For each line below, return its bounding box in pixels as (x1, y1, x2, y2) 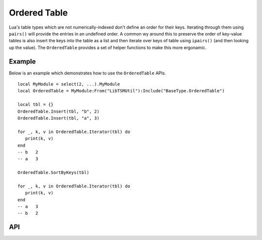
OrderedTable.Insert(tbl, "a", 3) (17, 115, 99, 121)
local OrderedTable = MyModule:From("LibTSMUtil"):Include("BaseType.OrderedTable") (17, 88, 225, 94)
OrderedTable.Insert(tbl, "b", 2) (17, 108, 99, 114)
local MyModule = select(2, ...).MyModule (17, 82, 120, 87)
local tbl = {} (17, 102, 54, 107)
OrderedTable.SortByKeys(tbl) (17, 170, 90, 175)
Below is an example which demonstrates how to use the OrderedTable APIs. (9, 70, 166, 76)
